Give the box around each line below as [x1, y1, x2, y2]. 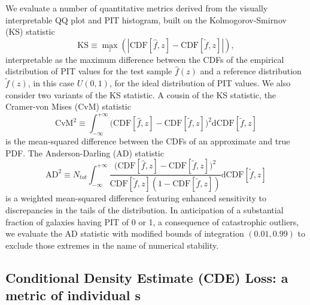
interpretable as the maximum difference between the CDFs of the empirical [5, 53, 284, 65]
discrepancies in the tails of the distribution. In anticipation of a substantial [5, 203, 284, 216]
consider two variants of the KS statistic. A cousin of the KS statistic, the [5, 88, 276, 101]
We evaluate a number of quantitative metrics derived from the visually [5, 2, 268, 14]
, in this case [28, 77, 74, 89]
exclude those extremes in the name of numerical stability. [5, 238, 219, 251]
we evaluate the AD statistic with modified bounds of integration [5, 227, 244, 240]
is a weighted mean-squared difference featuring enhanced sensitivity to [5, 192, 266, 204]
